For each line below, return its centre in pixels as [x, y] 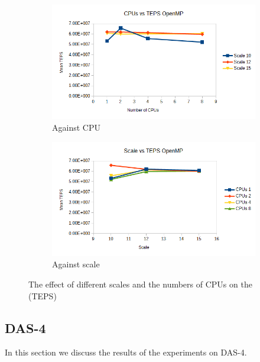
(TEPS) [43, 295]
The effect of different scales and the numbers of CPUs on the [140, 284]
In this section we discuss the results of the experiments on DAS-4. [126, 352]
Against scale [76, 264]
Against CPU [76, 127]
